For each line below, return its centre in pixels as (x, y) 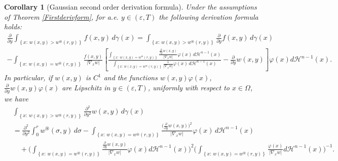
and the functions (130, 77)
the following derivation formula (209, 16)
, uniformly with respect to (189, 87)
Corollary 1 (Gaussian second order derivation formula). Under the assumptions (130, 7)
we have (16, 98)
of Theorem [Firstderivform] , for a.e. (61, 16)
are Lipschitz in (86, 87)
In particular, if (28, 77)
